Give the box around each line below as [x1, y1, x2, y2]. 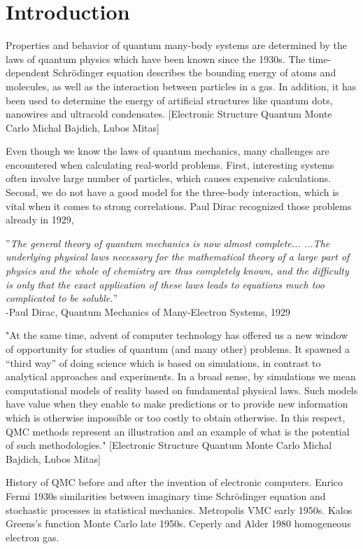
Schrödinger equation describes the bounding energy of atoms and [52, 65, 336, 80]
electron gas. [6, 529, 59, 544]
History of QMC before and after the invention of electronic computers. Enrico [6, 475, 343, 489]
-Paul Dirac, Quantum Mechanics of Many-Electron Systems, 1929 [6, 304, 290, 319]
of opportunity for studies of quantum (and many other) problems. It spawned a [6, 342, 350, 356]
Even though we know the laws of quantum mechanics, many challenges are [6, 144, 329, 158]
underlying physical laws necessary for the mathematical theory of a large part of [6, 249, 350, 264]
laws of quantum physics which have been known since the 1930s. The [6, 51, 306, 66]
